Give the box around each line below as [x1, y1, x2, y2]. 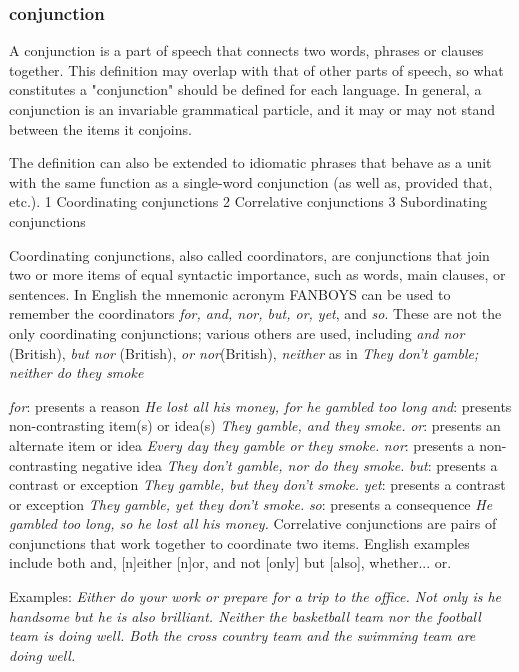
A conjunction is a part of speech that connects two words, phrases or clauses [9, 40, 484, 61]
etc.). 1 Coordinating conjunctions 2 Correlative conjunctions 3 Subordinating [9, 191, 487, 212]
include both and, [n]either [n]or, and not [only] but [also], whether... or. [9, 552, 452, 573]
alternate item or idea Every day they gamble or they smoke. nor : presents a [9, 434, 475, 455]
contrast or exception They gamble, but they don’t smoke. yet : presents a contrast [9, 474, 506, 495]
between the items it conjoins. [9, 118, 192, 139]
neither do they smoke [9, 362, 144, 383]
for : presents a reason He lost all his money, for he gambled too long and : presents [9, 395, 512, 416]
